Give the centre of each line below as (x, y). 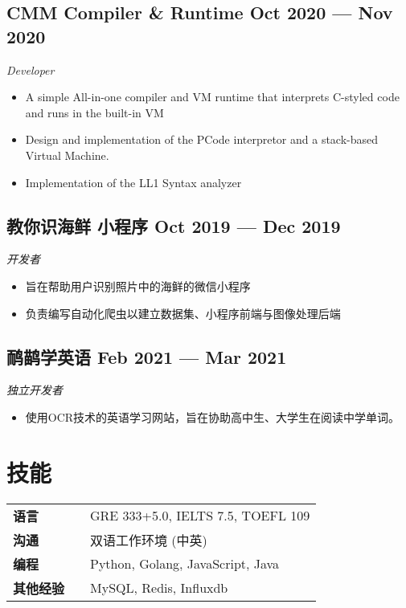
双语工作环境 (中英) (149, 540)
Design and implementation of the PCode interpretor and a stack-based (202, 139)
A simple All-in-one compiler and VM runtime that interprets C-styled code (212, 97)
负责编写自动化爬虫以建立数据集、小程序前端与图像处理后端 (183, 313)
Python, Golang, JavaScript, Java (185, 564)
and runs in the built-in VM (94, 112)
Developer (31, 69)
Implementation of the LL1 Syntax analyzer (133, 182)
